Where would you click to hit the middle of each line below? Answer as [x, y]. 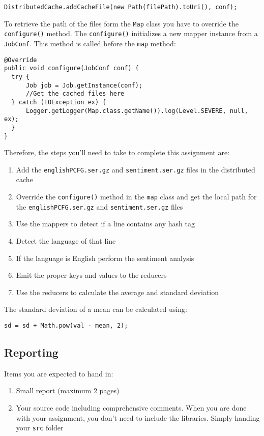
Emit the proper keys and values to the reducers [91, 275]
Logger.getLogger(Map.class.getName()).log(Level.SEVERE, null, [137, 111]
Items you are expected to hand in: [59, 373]
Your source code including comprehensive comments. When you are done [131, 407]
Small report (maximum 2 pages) [68, 390]
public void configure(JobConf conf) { [71, 68]
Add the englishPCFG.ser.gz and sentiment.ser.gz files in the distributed [136, 169]
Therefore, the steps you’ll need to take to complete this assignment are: [117, 152]
